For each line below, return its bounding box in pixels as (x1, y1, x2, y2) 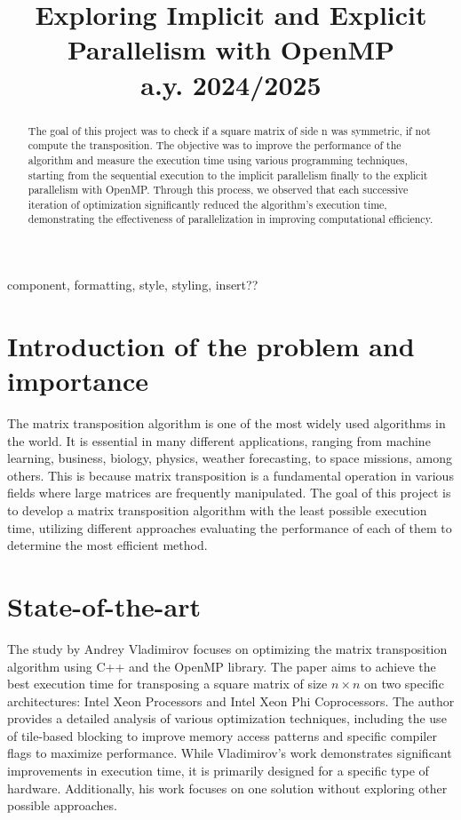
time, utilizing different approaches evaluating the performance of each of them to (7, 518, 452, 537)
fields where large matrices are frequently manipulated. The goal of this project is (7, 483, 451, 502)
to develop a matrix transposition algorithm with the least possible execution (7, 501, 427, 520)
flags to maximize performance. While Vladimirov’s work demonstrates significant (7, 744, 452, 762)
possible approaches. (7, 796, 117, 815)
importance (7, 362, 149, 399)
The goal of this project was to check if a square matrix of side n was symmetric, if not (28, 123, 431, 138)
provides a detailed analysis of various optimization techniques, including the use (7, 709, 447, 728)
